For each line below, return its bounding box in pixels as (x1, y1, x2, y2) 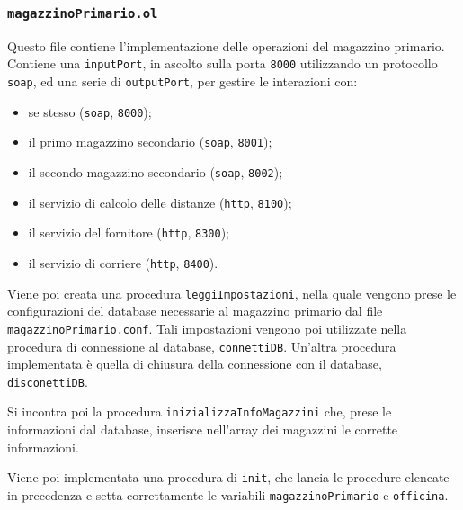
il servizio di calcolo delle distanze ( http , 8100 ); (28, 192, 292, 211)
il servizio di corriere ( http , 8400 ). (28, 253, 218, 272)
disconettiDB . (7, 371, 88, 390)
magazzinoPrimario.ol (7, 5, 158, 21)
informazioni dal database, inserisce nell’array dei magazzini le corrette (7, 420, 398, 439)
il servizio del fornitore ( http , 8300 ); (28, 223, 229, 242)
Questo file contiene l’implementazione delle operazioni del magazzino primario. (7, 36, 445, 55)
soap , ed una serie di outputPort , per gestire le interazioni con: (7, 72, 358, 91)
